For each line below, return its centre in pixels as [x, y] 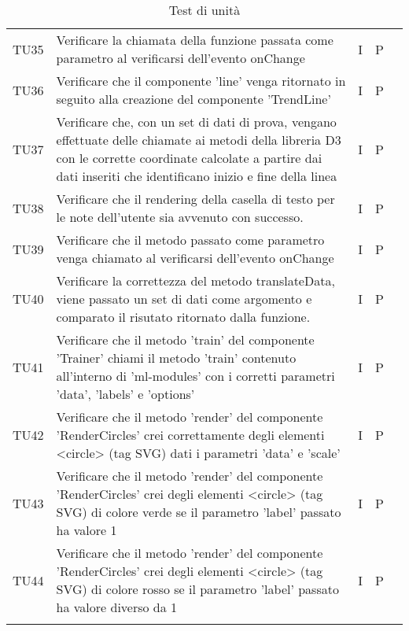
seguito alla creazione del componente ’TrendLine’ [193, 99]
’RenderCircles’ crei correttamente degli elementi [190, 435]
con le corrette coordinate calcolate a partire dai [189, 158]
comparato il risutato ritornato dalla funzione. [183, 317]
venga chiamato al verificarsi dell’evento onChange [195, 258]
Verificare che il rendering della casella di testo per [195, 199]
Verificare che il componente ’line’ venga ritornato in [201, 81]
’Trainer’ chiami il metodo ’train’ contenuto [176, 358]
